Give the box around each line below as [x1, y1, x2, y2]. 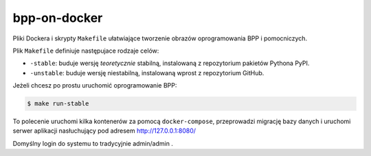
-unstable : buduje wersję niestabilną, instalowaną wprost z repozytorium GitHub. [30, 68, 265, 77]
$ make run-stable [27, 100, 89, 107]
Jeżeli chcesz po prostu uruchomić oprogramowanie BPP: [12, 81, 177, 90]
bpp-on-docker [12, 10, 103, 25]
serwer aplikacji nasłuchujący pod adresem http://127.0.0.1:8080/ [12, 127, 196, 135]
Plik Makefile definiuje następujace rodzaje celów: [12, 47, 159, 55]
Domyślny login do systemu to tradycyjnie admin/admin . [12, 139, 173, 147]
